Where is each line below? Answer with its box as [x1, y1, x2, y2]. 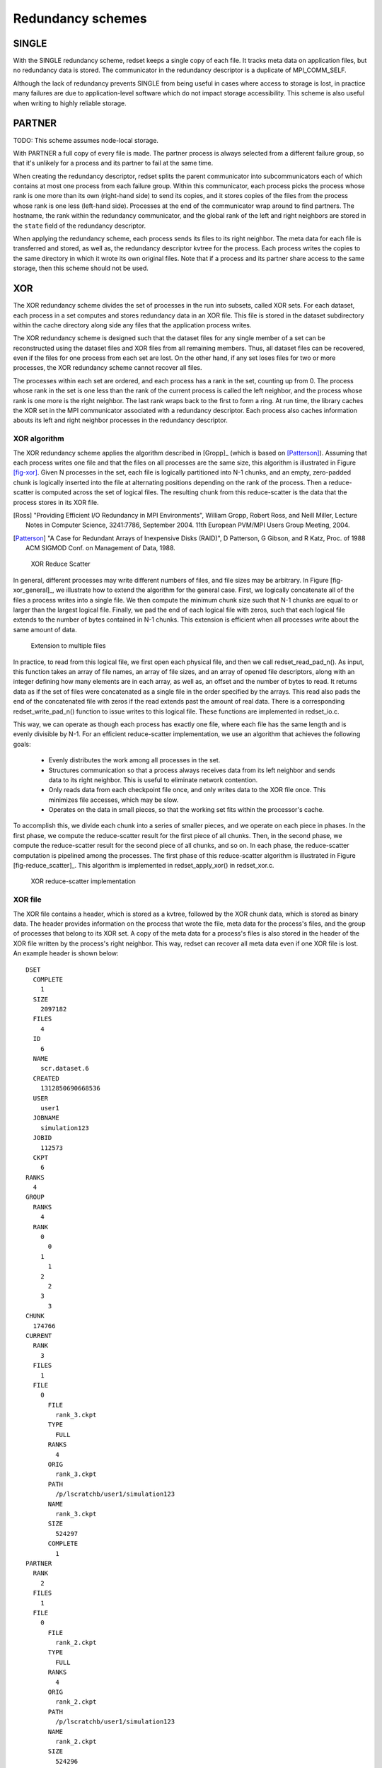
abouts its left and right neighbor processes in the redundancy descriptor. [13, 416, 228, 424]
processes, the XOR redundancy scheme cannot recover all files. [13, 364, 202, 372]
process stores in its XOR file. [13, 498, 99, 506]
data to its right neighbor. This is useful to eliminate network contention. [48, 775, 258, 784]
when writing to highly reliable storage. [13, 99, 127, 107]
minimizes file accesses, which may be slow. [48, 796, 179, 804]
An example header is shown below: [13, 949, 119, 958]
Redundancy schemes [13, 11, 148, 26]
